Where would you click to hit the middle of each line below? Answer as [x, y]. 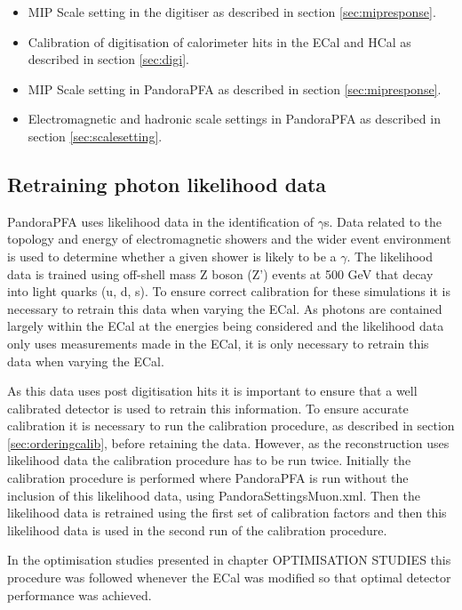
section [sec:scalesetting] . [95, 136]
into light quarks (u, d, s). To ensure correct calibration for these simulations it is [229, 291]
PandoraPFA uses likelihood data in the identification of [161, 221]
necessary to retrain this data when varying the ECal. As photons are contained [225, 308]
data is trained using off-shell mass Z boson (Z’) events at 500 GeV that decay [220, 273]
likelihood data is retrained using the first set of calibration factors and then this [227, 513]
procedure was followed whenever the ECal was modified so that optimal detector [229, 578]
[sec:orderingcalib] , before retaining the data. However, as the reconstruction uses [228, 442]
